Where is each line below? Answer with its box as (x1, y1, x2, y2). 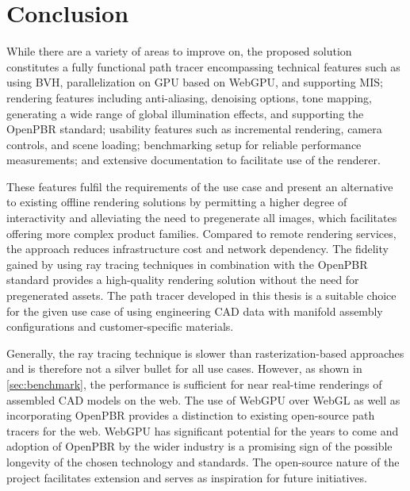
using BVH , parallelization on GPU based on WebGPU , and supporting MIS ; (6, 74, 383, 90)
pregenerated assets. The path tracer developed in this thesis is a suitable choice (6, 287, 397, 304)
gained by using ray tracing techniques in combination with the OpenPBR (6, 255, 368, 272)
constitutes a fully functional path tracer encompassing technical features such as (6, 58, 400, 75)
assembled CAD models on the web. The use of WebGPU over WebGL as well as (6, 391, 400, 408)
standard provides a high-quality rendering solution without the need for (6, 271, 359, 288)
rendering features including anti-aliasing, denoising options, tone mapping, (6, 89, 372, 105)
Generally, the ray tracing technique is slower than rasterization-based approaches (6, 344, 404, 361)
